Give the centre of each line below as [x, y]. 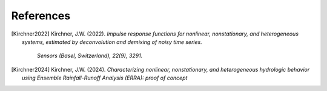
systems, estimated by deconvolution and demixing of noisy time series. [112, 42]
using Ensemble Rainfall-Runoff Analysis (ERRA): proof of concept [105, 78]
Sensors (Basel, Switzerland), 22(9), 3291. [90, 56]
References [41, 16]
